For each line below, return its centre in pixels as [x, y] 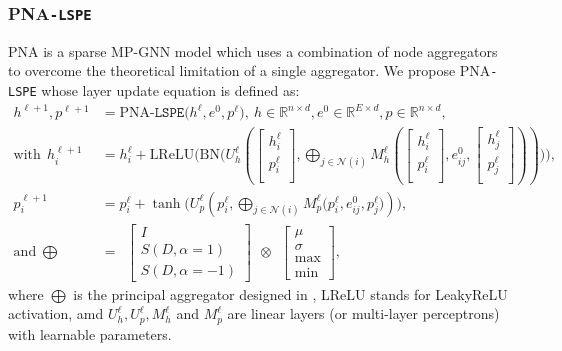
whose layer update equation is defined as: [170, 90]
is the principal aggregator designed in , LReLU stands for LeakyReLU [290, 293]
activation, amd [56, 313]
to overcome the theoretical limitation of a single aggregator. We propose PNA [249, 70]
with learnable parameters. [90, 333]
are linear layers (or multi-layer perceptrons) [363, 313]
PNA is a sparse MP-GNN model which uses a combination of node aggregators [253, 50]
